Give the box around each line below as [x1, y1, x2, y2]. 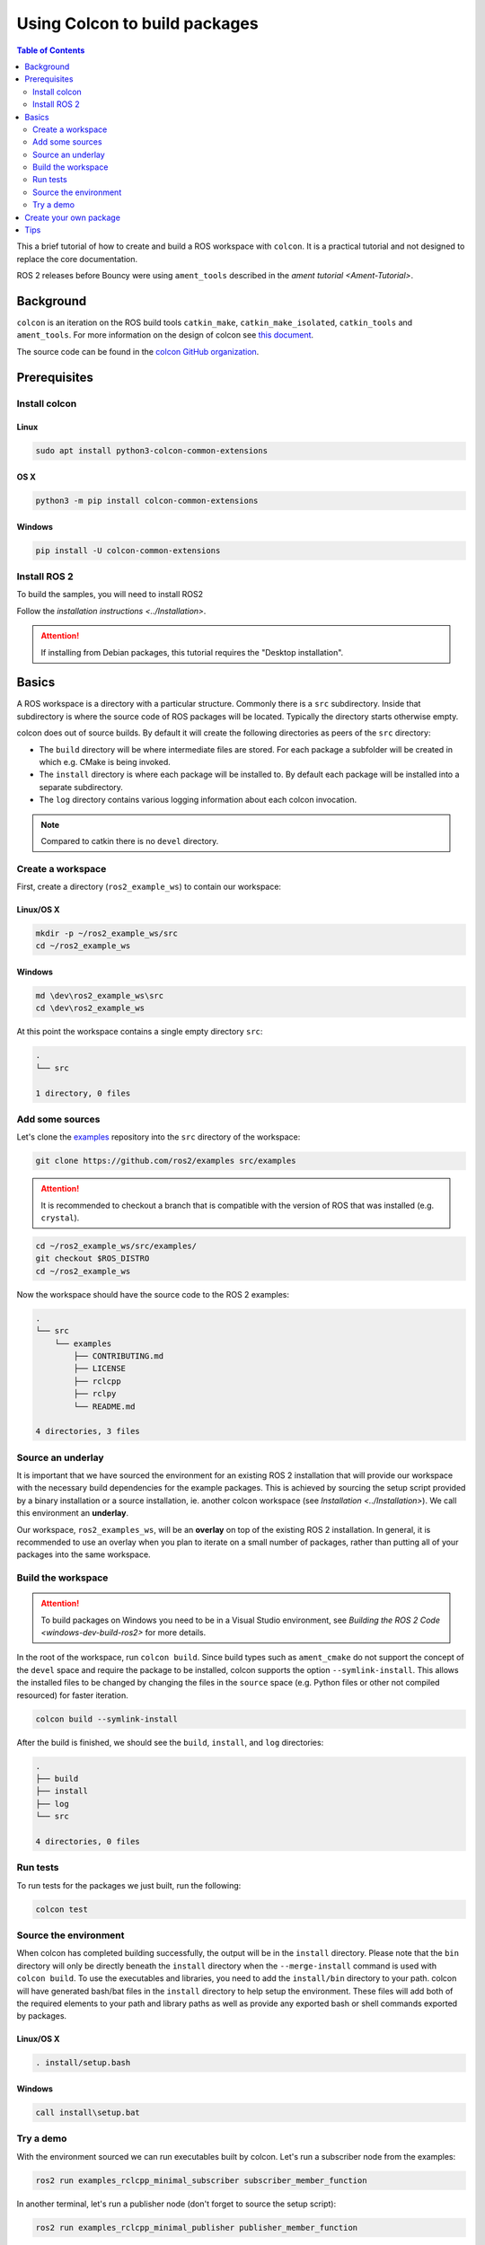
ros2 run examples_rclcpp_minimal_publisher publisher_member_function [35, 2223, 358, 2232]
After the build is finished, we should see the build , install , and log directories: [16, 1737, 324, 1748]
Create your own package [24, 212, 121, 223]
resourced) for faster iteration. [16, 1689, 129, 1701]
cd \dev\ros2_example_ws [35, 1003, 145, 1014]
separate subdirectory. [39, 781, 123, 792]
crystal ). [40, 1212, 80, 1223]
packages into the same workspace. [16, 1549, 152, 1560]
